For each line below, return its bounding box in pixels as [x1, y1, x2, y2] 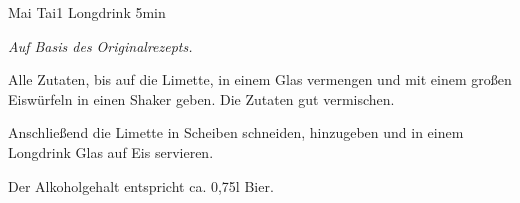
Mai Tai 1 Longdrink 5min [8, 2, 166, 22]
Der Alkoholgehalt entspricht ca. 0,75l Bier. [8, 175, 274, 196]
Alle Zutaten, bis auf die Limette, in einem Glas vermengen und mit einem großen [8, 69, 512, 90]
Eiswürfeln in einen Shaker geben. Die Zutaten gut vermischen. [8, 88, 395, 109]
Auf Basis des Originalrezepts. [8, 35, 193, 56]
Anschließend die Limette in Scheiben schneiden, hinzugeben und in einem [8, 122, 464, 143]
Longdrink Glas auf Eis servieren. [8, 141, 214, 162]
